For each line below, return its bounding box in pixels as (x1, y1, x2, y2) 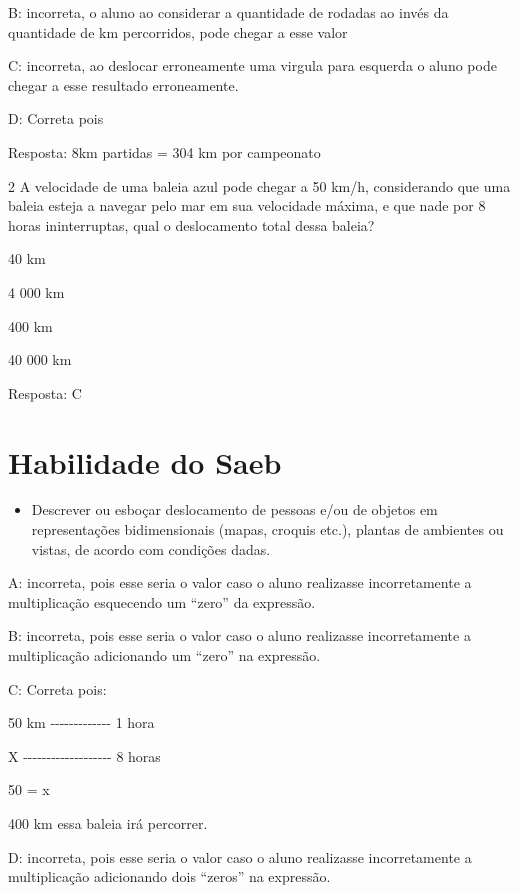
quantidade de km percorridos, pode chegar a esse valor (8, 21, 348, 42)
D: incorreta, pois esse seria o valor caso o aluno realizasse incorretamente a (8, 846, 472, 867)
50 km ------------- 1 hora (8, 712, 155, 733)
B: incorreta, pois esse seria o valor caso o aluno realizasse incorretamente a (8, 625, 471, 646)
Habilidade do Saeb (8, 441, 282, 482)
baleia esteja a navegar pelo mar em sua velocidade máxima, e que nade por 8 (8, 195, 486, 216)
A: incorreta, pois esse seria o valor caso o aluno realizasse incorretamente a (8, 572, 472, 593)
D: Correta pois (8, 108, 104, 129)
